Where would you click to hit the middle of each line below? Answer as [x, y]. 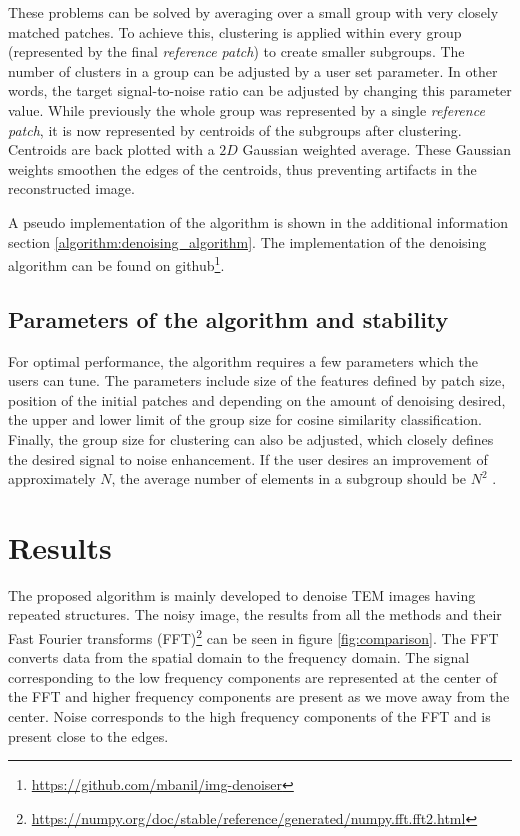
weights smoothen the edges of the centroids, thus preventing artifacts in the [242, 168]
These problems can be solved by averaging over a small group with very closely [253, 12]
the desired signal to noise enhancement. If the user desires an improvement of [248, 458]
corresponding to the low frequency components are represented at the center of [252, 676]
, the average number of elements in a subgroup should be [289, 478]
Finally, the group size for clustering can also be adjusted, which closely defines [251, 438]
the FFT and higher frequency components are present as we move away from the [259, 696]
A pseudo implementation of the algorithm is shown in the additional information [258, 221]
